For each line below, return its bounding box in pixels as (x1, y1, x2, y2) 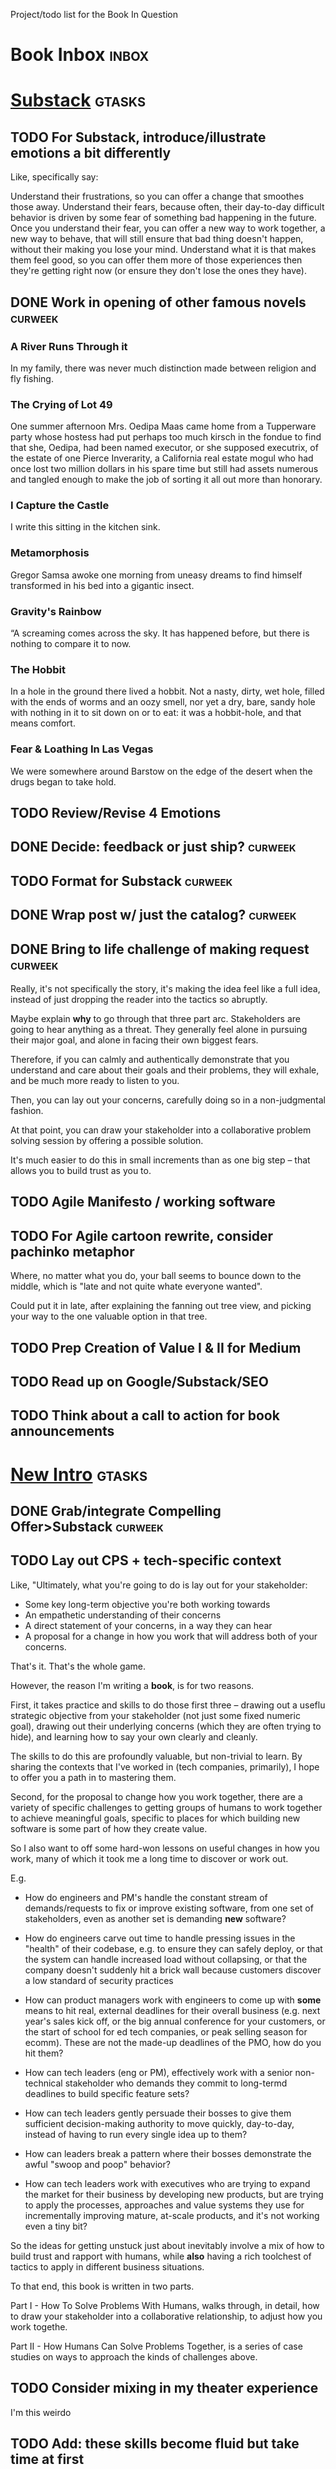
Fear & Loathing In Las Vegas (10, 742, 154, 756)
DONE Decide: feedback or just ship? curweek (10, 839, 297, 856)
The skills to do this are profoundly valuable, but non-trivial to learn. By (10, 1750, 303, 1762)
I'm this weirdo (10, 2406, 72, 2418)
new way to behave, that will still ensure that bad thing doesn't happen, (10, 233, 304, 245)
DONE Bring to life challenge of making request (10, 940, 310, 958)
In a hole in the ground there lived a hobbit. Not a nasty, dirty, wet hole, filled (10, 685, 325, 698)
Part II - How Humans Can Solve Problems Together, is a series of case (10, 2340, 303, 2352)
